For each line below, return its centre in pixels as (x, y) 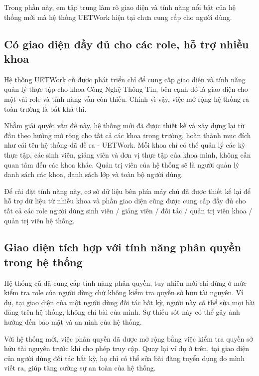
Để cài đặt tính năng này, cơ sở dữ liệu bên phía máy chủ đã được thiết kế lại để (127, 191)
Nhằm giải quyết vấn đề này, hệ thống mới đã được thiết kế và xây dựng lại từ (124, 125)
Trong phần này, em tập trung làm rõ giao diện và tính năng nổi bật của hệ (120, 7)
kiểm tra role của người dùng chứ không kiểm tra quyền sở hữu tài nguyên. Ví (124, 292)
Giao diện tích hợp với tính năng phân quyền (123, 247)
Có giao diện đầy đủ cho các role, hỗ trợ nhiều (127, 44)
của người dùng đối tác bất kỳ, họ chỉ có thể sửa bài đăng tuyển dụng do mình (125, 358)
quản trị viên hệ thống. (39, 220)
